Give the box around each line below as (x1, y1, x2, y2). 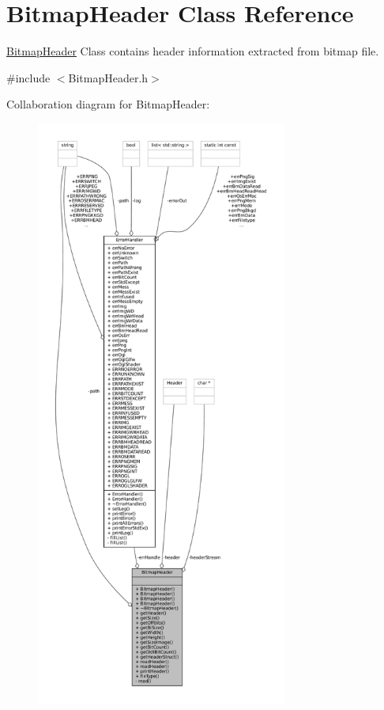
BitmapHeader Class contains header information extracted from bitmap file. (6, 43, 379, 59)
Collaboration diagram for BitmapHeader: (6, 96, 210, 112)
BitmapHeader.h (68, 69, 149, 85)
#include (6, 69, 51, 85)
